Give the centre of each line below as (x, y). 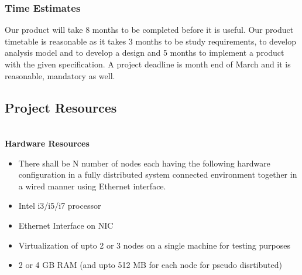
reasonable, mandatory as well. (60, 75)
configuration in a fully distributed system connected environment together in (158, 174)
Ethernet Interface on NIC (66, 225)
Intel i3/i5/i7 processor (60, 206)
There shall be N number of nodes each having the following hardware (144, 163)
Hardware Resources (47, 143)
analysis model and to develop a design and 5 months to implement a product (145, 52)
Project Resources (61, 107)
